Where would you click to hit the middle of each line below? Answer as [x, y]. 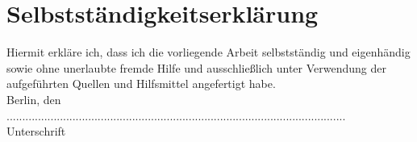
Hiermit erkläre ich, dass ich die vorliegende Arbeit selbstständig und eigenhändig [208, 52]
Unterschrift [36, 131]
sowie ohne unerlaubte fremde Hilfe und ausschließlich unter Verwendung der [197, 67]
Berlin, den [34, 99]
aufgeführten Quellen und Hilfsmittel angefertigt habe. [141, 84]
